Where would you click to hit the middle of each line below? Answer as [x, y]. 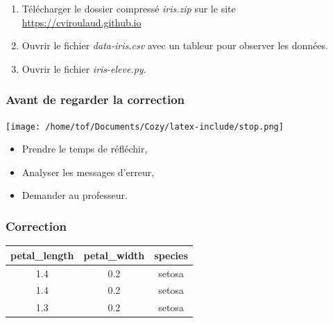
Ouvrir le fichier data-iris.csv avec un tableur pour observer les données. [175, 45]
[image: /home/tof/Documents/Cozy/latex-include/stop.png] [145, 126]
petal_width [114, 255]
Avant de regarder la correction [95, 99]
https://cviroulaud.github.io [82, 22]
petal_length [42, 255]
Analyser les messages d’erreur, [88, 172]
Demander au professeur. [75, 195]
